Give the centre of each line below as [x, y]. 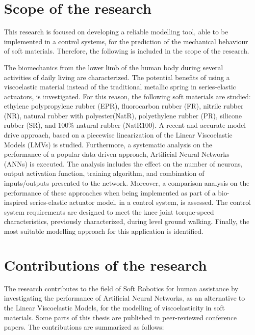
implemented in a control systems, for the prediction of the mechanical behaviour [126, 41]
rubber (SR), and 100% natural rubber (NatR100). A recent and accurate [115, 125]
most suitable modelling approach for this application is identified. [104, 231]
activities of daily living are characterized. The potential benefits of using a [117, 77]
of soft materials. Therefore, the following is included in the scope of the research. [127, 51]
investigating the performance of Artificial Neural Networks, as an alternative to [125, 298]
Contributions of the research [106, 265]
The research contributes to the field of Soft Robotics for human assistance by [121, 288]
